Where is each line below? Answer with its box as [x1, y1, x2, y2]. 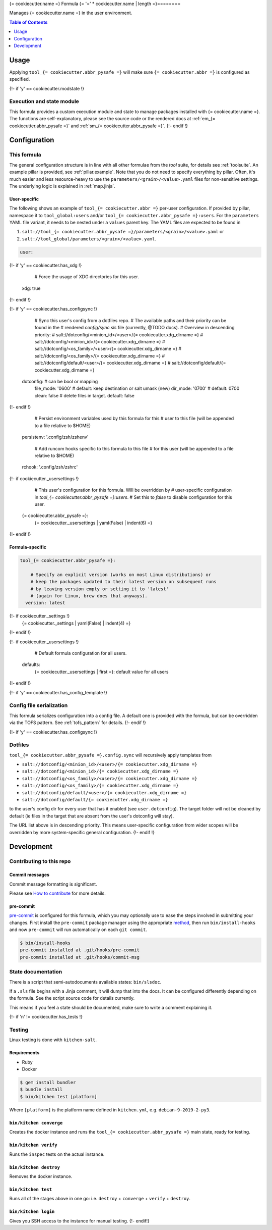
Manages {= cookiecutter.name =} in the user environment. [9, 10, 132, 16]
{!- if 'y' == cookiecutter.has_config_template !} [9, 689, 108, 695]
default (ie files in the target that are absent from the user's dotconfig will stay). [9, 813, 174, 819]
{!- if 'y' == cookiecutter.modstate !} [9, 85, 85, 91]
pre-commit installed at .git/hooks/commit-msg [20, 954, 140, 960]
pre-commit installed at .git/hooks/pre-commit [20, 947, 140, 953]
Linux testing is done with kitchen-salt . [9, 1037, 97, 1043]
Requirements [9, 1050, 40, 1056]
